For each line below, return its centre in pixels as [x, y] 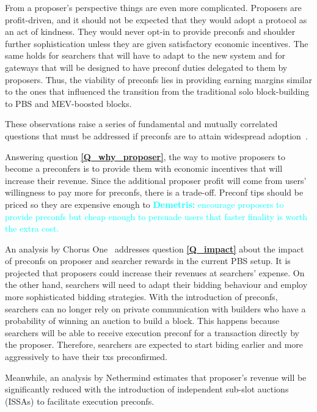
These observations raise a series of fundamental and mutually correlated [141, 124]
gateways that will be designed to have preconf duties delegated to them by [146, 67]
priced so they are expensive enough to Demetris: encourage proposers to [144, 204]
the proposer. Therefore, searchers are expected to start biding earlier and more [154, 344]
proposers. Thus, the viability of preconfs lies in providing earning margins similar [158, 79]
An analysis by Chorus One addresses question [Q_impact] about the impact [155, 248]
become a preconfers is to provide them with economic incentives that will [144, 168]
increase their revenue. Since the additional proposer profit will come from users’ [156, 180]
